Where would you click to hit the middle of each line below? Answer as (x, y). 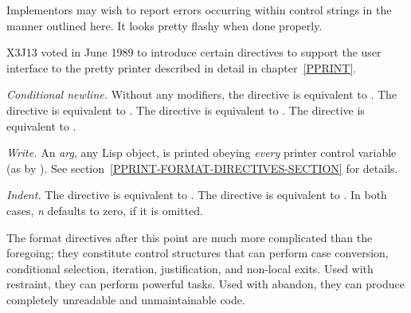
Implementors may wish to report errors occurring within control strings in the (199, 10)
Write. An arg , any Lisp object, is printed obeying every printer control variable (202, 153)
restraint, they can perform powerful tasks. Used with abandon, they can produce (205, 284)
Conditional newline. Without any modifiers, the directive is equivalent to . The (202, 94)
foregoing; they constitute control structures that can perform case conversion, (198, 253)
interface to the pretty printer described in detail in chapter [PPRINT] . (182, 67)
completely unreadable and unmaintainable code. (126, 299)
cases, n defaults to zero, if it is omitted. (105, 210)
